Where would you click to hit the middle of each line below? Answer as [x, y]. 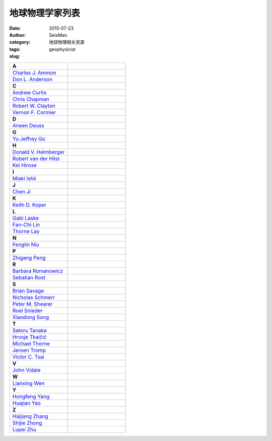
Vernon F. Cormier [34, 112]
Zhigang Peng [29, 258]
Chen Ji [22, 191]
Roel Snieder [27, 311]
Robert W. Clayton [34, 106]
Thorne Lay [26, 231]
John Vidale [26, 370]
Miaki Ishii [24, 178]
